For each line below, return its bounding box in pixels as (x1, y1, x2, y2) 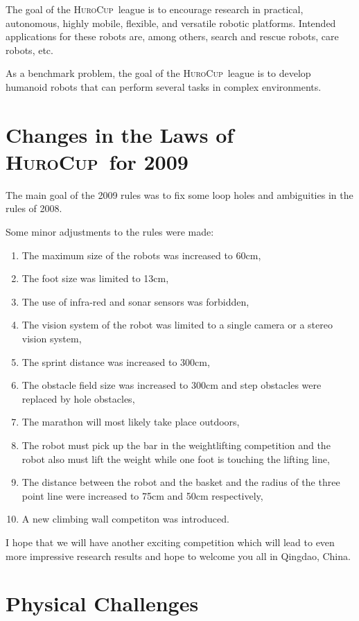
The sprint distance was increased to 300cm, (21, 354, 210, 369)
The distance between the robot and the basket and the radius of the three (21, 475, 340, 489)
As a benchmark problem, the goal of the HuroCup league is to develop (6, 66, 311, 80)
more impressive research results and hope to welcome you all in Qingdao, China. (6, 548, 351, 563)
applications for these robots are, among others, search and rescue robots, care (6, 29, 339, 44)
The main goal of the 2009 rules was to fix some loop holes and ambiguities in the (6, 187, 353, 202)
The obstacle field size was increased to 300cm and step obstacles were (21, 378, 322, 392)
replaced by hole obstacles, (21, 391, 135, 405)
